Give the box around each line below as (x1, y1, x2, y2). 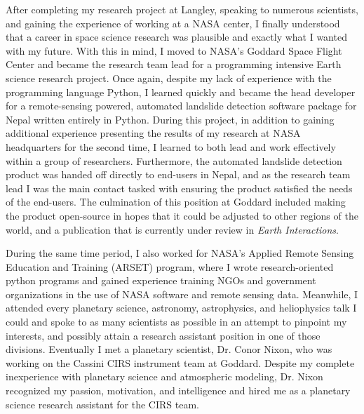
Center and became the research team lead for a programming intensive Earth (6, 57, 342, 72)
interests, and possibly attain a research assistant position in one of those (6, 328, 321, 342)
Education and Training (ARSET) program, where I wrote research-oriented (6, 259, 334, 274)
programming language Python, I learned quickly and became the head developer (6, 84, 356, 99)
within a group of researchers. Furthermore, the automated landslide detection (6, 153, 342, 168)
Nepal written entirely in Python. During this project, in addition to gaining (6, 112, 335, 126)
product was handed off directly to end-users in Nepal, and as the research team (6, 167, 351, 182)
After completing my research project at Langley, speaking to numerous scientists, (6, 2, 358, 16)
